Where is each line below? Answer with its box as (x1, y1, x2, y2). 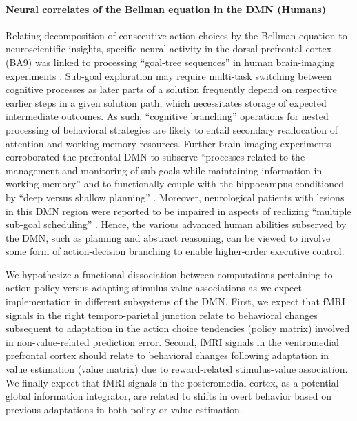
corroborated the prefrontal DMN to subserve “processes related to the (6, 150, 305, 164)
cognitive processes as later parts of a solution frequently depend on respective (6, 82, 337, 96)
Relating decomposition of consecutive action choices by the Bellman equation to (6, 28, 347, 42)
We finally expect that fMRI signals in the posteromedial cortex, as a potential (6, 375, 339, 389)
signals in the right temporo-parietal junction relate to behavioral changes (6, 307, 318, 322)
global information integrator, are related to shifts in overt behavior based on (6, 389, 332, 403)
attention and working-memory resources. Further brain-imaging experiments (6, 136, 331, 150)
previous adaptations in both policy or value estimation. (6, 402, 243, 416)
